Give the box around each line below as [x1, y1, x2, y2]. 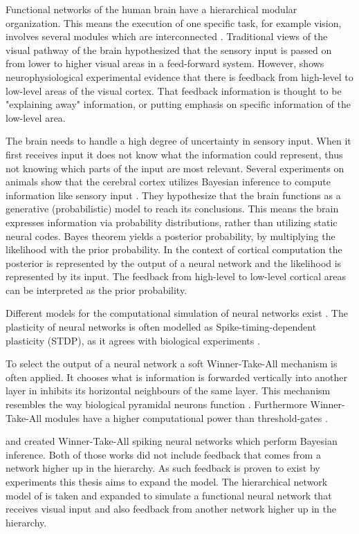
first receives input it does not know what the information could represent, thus [6, 147, 343, 161]
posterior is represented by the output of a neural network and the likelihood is [6, 255, 342, 270]
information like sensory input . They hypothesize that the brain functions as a [6, 187, 341, 202]
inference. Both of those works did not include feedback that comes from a [6, 447, 321, 461]
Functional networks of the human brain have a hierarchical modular [6, 2, 297, 16]
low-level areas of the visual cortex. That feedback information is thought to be [6, 83, 342, 98]
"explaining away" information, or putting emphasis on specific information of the [6, 97, 351, 111]
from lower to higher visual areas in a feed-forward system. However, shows [6, 56, 324, 71]
